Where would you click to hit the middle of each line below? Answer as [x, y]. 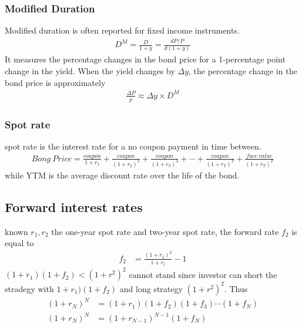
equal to [19, 243]
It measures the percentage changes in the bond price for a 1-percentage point [145, 59]
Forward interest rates [74, 206]
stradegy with [29, 288]
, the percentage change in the [243, 71]
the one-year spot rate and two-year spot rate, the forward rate [165, 231]
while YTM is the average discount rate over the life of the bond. [122, 175]
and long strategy [151, 288]
